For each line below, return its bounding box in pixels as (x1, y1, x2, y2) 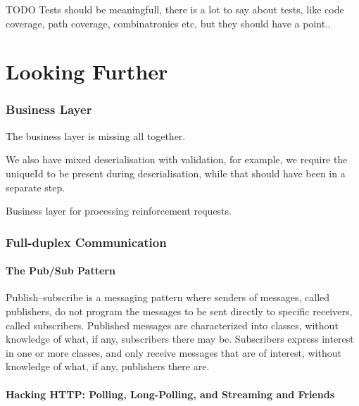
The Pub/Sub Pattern (6, 263, 115, 278)
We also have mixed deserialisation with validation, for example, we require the (6, 152, 348, 167)
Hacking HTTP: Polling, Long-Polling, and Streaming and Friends (6, 386, 334, 401)
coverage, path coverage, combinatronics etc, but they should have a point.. (6, 15, 331, 30)
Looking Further (6, 57, 168, 86)
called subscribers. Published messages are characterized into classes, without (6, 317, 339, 332)
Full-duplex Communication (6, 233, 167, 250)
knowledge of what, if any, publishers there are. (6, 359, 210, 374)
